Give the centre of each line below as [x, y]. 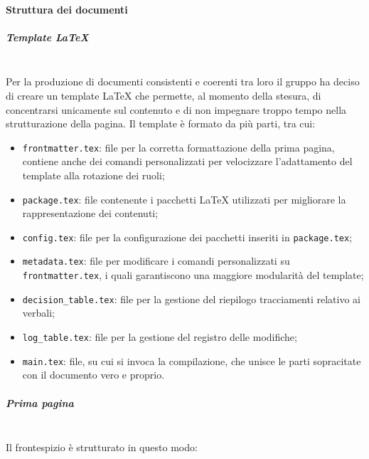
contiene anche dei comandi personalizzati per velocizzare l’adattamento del [187, 161]
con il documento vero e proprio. [93, 375]
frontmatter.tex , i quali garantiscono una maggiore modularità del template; [193, 275]
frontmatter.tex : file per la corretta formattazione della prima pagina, [178, 147]
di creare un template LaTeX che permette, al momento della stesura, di [164, 95]
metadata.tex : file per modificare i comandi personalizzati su [156, 261]
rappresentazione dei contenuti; [90, 213]
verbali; [38, 313]
